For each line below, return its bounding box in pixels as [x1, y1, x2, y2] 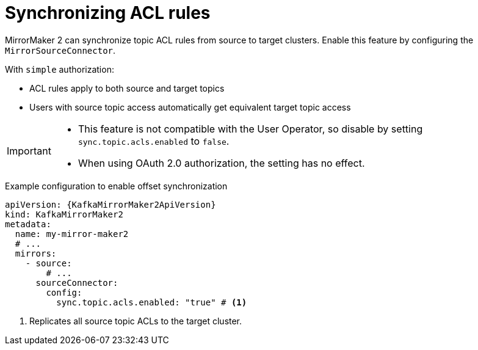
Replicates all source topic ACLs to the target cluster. [29, 315, 242, 326]
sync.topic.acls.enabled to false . [78, 134, 230, 147]
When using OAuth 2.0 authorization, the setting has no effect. [78, 156, 365, 169]
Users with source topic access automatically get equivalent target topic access [29, 101, 351, 112]
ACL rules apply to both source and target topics [29, 82, 225, 93]
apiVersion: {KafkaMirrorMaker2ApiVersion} [5, 199, 216, 210]
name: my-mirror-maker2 [15, 228, 129, 239]
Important [7, 144, 51, 157]
